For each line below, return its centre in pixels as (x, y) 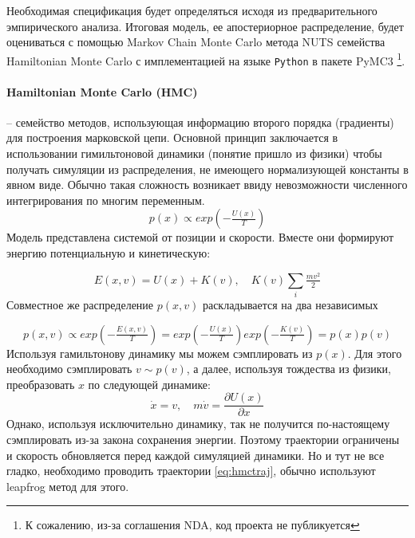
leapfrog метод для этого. (68, 486)
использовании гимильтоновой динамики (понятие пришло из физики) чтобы (194, 153)
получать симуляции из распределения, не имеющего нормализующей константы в (207, 169)
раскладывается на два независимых (290, 305)
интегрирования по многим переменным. (106, 200)
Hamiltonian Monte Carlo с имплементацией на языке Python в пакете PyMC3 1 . (206, 59)
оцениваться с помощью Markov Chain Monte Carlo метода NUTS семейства (196, 42)
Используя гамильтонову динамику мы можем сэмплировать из (160, 353)
